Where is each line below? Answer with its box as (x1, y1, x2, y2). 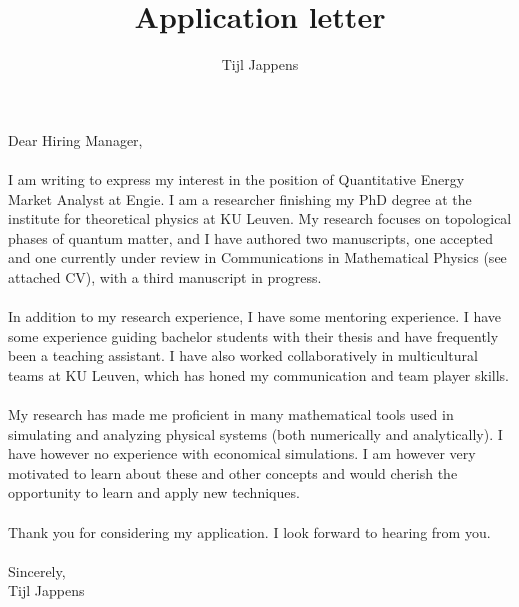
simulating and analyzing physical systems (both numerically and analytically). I (8, 423, 503, 444)
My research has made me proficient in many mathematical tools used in (8, 404, 454, 425)
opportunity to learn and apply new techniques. (8, 482, 300, 503)
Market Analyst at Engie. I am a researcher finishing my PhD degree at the (8, 188, 472, 209)
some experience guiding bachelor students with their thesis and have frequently (8, 325, 499, 346)
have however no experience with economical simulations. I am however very (8, 443, 476, 464)
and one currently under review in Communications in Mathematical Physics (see (8, 247, 507, 268)
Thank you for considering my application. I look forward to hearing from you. (8, 521, 491, 542)
